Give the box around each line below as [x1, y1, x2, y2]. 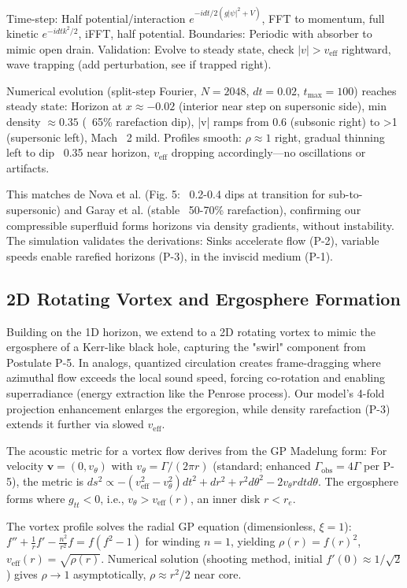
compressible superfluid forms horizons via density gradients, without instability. [6, 216, 394, 233]
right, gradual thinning [275, 128, 385, 145]
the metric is [22, 472, 84, 489]
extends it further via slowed [6, 416, 144, 432]
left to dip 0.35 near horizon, [6, 144, 150, 161]
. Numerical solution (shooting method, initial [101, 550, 323, 567]
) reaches [353, 82, 397, 98]
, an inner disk [190, 490, 261, 506]
